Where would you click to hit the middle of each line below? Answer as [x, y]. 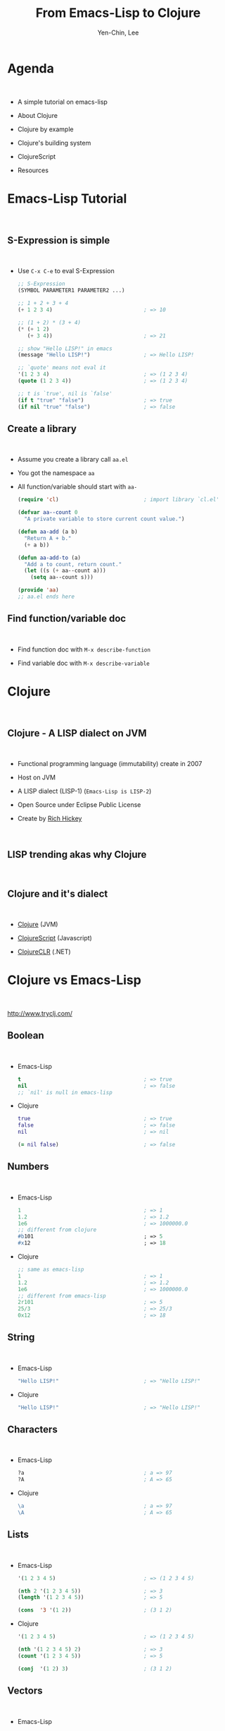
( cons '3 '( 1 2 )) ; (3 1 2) [95, 1610]
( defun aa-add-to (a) [49, 558]
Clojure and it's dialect [58, 893]
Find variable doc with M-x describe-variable [83, 663]
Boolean [26, 1036]
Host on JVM [37, 777]
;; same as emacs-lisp [51, 1269]
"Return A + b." [48, 538]
